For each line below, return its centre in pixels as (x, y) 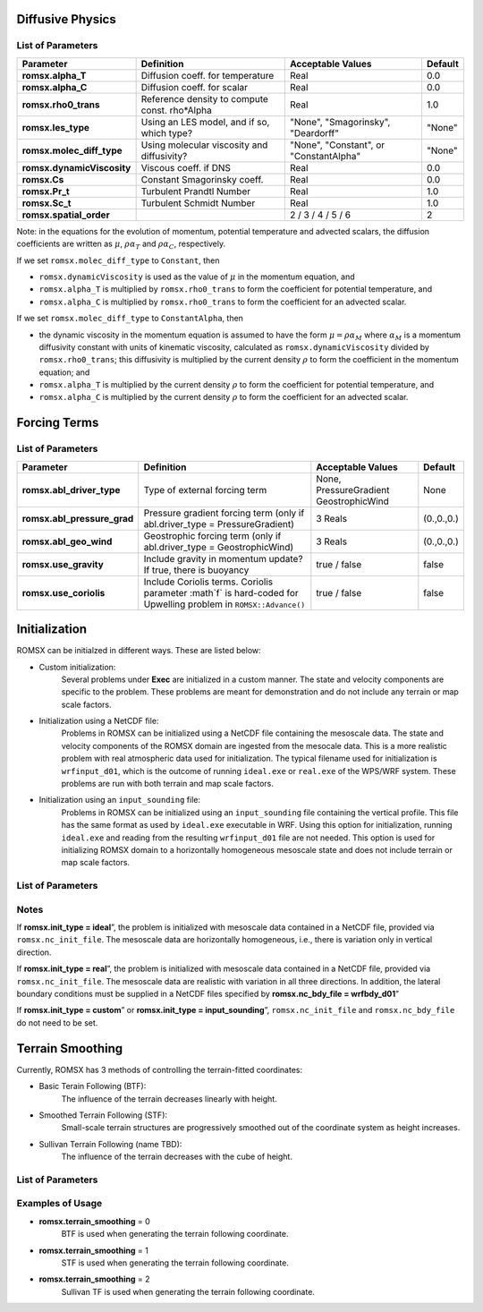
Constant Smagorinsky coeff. (202, 179)
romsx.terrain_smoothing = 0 (95, 1221)
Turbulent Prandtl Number (195, 191)
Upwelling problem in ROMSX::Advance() (225, 604)
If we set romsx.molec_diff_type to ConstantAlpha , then (130, 319)
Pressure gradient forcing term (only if (224, 513)
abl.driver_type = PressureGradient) (219, 524)
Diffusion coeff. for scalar (195, 87)
